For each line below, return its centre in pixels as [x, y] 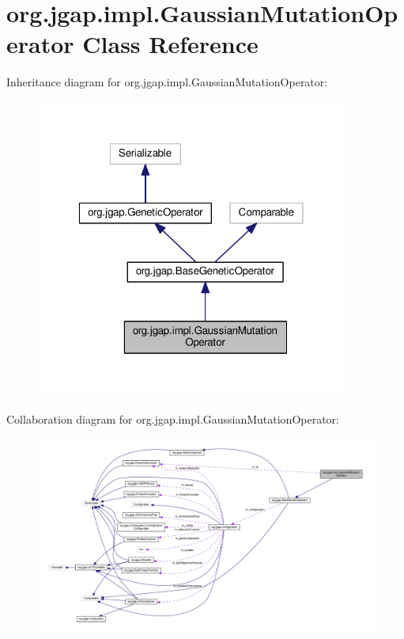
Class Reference [170, 44]
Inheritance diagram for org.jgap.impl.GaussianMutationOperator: [167, 82]
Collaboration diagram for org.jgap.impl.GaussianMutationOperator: [173, 418]
